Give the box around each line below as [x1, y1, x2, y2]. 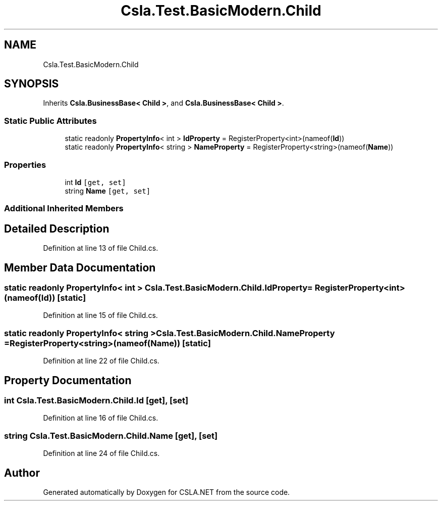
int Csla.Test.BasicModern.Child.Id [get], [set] [4, 395, 189, 405]
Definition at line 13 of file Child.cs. [43, 244, 158, 253]
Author [4, 466, 40, 479]
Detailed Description [4, 222, 109, 235]
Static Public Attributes [4, 115, 97, 126]
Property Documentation [4, 374, 132, 387]
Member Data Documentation [4, 261, 156, 274]
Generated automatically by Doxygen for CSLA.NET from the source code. [43, 487, 290, 496]
